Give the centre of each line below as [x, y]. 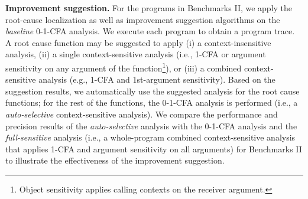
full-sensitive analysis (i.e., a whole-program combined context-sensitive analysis [150, 137]
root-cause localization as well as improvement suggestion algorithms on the [143, 19]
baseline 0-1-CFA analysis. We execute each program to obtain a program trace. [150, 31]
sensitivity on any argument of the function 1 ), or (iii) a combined [124, 67]
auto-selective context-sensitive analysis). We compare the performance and [142, 114]
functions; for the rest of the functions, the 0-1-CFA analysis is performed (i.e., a [152, 102]
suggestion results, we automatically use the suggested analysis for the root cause [153, 91]
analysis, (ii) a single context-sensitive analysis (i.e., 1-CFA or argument [136, 54]
